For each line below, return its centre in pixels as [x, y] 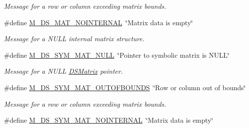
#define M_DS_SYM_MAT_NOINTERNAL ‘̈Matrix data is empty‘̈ [109, 120]
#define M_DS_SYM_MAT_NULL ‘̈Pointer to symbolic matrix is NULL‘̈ [117, 55]
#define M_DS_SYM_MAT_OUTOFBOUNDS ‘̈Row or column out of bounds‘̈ [125, 87]
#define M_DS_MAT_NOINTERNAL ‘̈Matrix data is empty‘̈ [99, 22]
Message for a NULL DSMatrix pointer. [63, 71]
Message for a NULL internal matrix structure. [74, 39]
